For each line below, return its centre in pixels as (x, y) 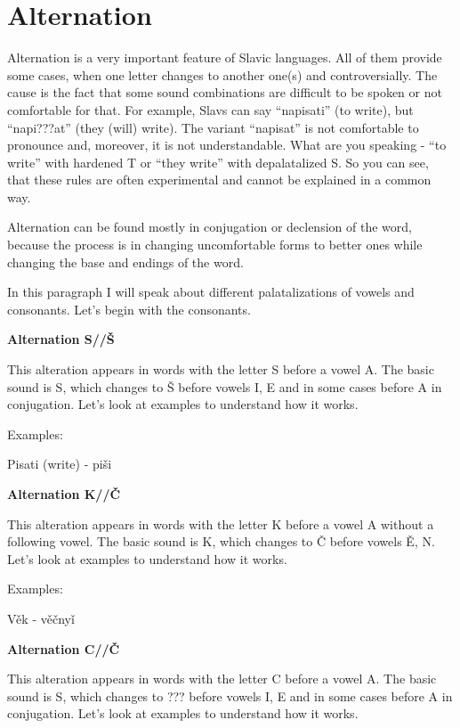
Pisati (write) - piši (60, 464)
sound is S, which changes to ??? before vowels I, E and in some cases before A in (230, 695)
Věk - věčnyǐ (41, 618)
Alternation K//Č (64, 494)
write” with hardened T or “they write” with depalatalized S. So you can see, (218, 162)
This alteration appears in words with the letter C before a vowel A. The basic (222, 679)
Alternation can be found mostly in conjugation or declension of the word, (210, 227)
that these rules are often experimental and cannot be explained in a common (219, 180)
